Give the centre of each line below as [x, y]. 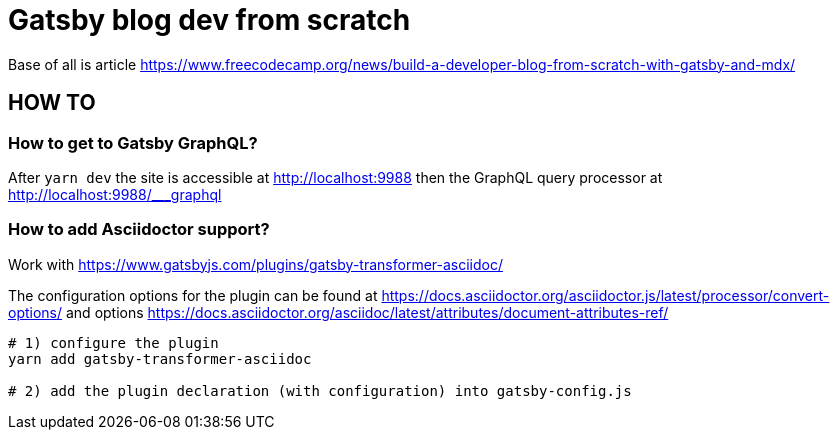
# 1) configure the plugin [113, 342]
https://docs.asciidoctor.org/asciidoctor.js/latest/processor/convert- [605, 295]
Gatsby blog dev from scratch [209, 20]
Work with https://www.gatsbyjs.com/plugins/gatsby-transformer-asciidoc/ [255, 264]
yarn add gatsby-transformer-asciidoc [160, 358]
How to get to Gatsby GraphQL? [133, 142]
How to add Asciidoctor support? [139, 229]
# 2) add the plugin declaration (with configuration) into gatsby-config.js [320, 390]
